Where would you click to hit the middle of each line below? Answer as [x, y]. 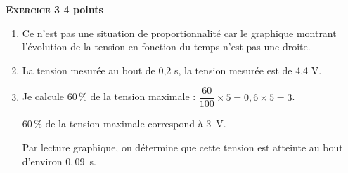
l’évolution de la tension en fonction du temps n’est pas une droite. [166, 47]
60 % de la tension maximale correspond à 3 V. [124, 124]
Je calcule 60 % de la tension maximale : [109, 96]
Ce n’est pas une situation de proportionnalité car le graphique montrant [179, 33]
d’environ [42, 161]
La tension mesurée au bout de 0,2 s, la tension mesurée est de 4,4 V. [172, 70]
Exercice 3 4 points [54, 9]
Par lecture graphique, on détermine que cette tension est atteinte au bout [182, 147]
